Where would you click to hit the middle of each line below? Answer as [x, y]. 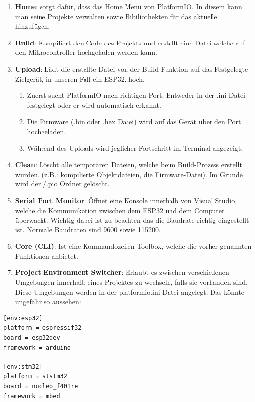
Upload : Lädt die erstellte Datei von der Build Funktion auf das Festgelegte [131, 68]
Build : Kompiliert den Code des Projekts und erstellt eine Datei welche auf [130, 42]
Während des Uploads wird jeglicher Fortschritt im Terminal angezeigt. [135, 148]
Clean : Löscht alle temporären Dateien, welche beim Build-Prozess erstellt [128, 164]
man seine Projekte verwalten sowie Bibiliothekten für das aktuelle [116, 16]
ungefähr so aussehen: [48, 301]
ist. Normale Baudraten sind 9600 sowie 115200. [88, 229]
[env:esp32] [23, 318]
